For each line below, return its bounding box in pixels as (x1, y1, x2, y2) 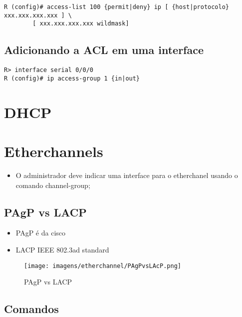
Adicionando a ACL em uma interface (4, 42, 204, 57)
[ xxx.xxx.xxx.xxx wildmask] (32, 20, 129, 27)
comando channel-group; (15, 179, 90, 190)
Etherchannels (4, 141, 103, 161)
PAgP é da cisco (15, 227, 66, 238)
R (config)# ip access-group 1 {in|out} (4, 74, 140, 82)
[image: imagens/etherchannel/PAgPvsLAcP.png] (24, 262, 181, 269)
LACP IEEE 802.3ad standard (15, 244, 109, 254)
